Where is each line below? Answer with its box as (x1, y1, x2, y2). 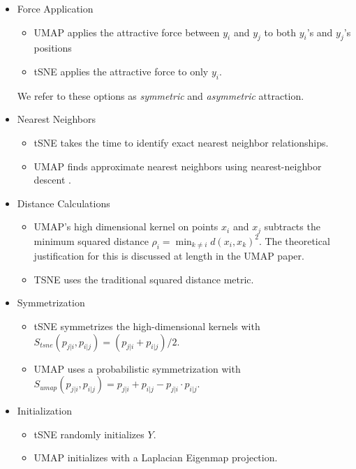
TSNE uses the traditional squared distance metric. (34, 271, 254, 286)
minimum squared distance (34, 233, 149, 248)
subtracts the (264, 219, 320, 234)
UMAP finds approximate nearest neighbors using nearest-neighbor (34, 158, 322, 173)
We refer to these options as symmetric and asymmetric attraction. (17, 88, 304, 103)
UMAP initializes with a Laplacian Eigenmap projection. (34, 450, 278, 465)
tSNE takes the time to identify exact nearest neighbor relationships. (34, 135, 329, 149)
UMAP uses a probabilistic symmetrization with (34, 361, 241, 375)
